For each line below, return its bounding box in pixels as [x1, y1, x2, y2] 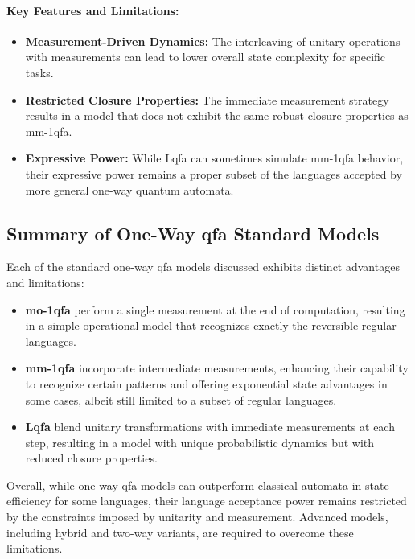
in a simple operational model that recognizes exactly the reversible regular [25, 317, 397, 334]
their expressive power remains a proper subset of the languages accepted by [25, 165, 402, 182]
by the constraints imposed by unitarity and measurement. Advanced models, [6, 508, 388, 525]
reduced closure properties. [25, 450, 158, 467]
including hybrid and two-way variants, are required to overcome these [6, 524, 354, 541]
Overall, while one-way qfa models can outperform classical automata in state [6, 476, 389, 493]
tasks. [25, 64, 54, 80]
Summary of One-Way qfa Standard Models [6, 220, 380, 245]
